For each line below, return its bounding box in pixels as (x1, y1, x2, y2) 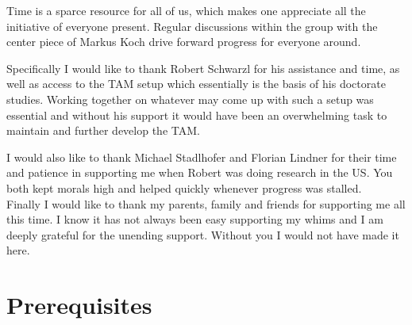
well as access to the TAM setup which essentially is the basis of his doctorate (6, 75, 386, 92)
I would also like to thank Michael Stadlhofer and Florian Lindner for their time (6, 148, 397, 165)
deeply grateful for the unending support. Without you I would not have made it (6, 226, 399, 243)
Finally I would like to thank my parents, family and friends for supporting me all (6, 195, 406, 212)
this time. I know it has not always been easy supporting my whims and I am (6, 211, 383, 227)
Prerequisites (6, 289, 152, 321)
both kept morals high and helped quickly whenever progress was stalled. (6, 179, 362, 196)
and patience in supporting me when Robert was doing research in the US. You (6, 164, 393, 181)
